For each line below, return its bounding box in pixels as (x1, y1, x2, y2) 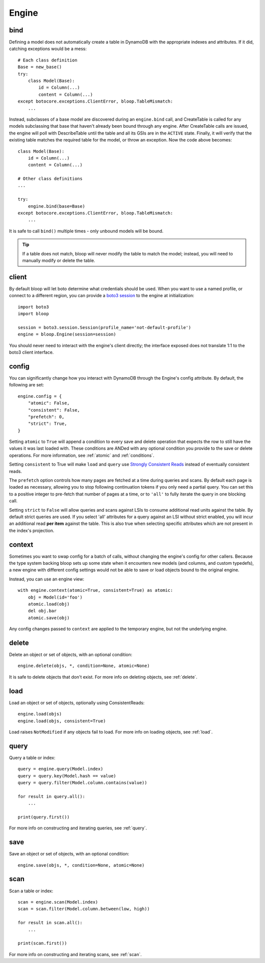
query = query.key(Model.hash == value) (18, 773, 116, 778)
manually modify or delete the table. (22, 258, 95, 263)
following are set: (9, 382, 44, 388)
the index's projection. (9, 527, 54, 533)
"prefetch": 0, (27, 414, 65, 419)
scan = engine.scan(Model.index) (18, 899, 98, 905)
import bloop (18, 311, 49, 317)
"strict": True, (27, 421, 67, 427)
